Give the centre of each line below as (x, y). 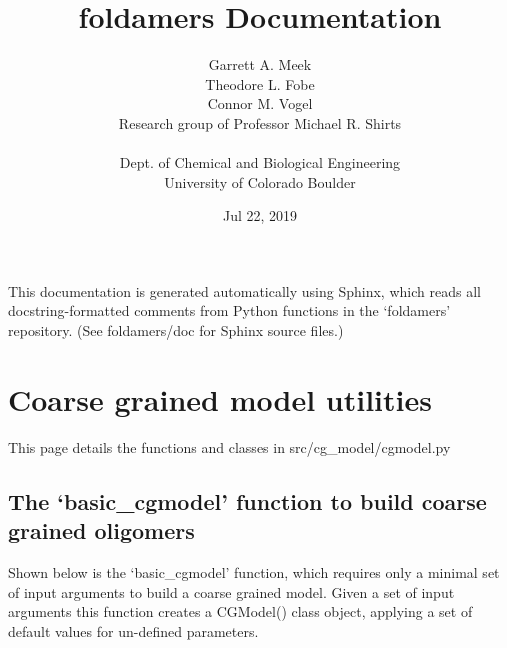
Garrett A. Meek (260, 64)
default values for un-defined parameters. (133, 630)
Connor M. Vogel (260, 103)
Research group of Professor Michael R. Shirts (260, 122)
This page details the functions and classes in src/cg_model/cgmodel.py (229, 446)
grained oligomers (101, 530)
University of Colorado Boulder (260, 181)
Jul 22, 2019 (260, 215)
